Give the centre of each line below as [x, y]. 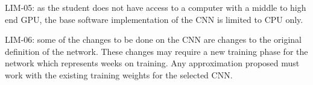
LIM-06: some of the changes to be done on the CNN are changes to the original [153, 39]
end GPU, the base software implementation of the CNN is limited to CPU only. [154, 19]
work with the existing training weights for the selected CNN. [119, 74]
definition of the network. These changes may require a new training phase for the [156, 51]
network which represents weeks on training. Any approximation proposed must [152, 63]
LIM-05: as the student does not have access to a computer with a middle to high [156, 7]
